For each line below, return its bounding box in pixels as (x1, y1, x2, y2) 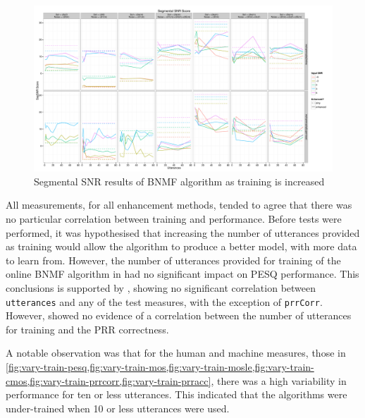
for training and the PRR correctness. (6, 321, 169, 336)
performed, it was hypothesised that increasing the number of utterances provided (6, 225, 360, 240)
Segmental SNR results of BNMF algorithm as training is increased (34, 173, 325, 188)
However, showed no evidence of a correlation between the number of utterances (6, 308, 352, 323)
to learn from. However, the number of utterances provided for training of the (6, 252, 341, 267)
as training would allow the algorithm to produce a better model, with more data (6, 239, 357, 254)
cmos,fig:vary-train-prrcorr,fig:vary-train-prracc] (6, 373, 211, 388)
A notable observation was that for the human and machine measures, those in (6, 345, 346, 360)
